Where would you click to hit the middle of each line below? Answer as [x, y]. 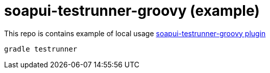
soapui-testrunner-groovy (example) [132, 11]
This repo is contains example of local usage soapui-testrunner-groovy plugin [135, 33]
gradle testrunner [41, 49]
